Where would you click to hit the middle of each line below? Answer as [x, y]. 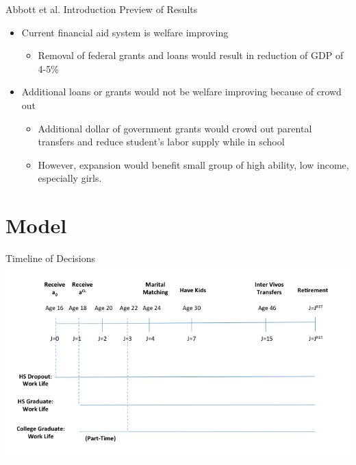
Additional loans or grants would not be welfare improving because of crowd [181, 92]
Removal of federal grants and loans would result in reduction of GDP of [191, 55]
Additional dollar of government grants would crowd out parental [175, 128]
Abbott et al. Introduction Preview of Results [102, 9]
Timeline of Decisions [50, 258]
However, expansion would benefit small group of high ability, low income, [193, 164]
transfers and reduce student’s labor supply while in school [161, 142]
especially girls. [70, 178]
